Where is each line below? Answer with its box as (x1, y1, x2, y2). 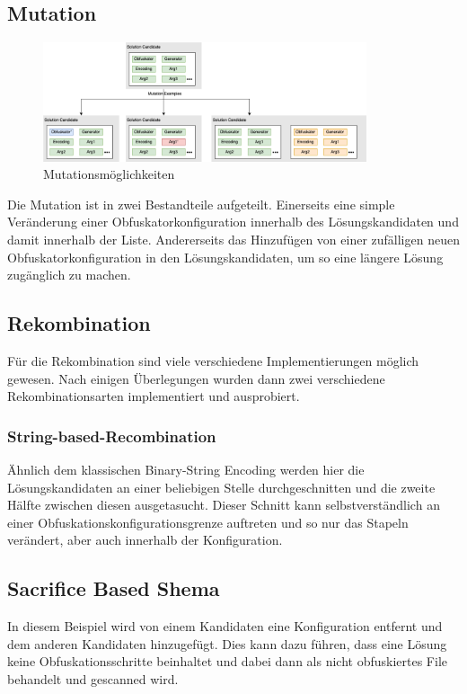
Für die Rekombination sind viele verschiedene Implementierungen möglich (7, 351, 419, 369)
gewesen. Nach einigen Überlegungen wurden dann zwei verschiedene (7, 369, 385, 387)
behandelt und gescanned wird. (7, 669, 179, 688)
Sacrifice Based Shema (7, 574, 220, 602)
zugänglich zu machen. (7, 265, 131, 284)
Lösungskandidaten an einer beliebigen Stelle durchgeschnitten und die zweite (7, 477, 436, 496)
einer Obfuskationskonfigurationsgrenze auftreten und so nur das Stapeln (7, 512, 409, 531)
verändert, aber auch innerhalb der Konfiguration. (7, 530, 283, 549)
